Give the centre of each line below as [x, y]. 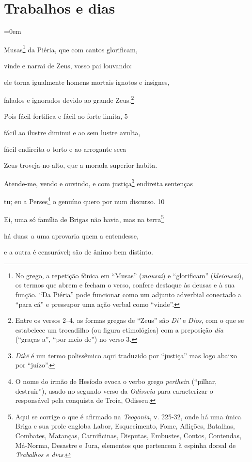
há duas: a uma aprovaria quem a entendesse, [71, 235]
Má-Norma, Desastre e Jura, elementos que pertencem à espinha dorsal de [126, 445]
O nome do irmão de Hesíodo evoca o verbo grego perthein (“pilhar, [116, 381]
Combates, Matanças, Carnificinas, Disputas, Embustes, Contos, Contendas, [128, 436]
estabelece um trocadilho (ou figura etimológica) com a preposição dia [119, 329]
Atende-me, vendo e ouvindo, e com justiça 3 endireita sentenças [98, 182]
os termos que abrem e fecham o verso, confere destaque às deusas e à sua [125, 285]
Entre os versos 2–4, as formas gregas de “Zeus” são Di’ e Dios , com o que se [130, 320]
